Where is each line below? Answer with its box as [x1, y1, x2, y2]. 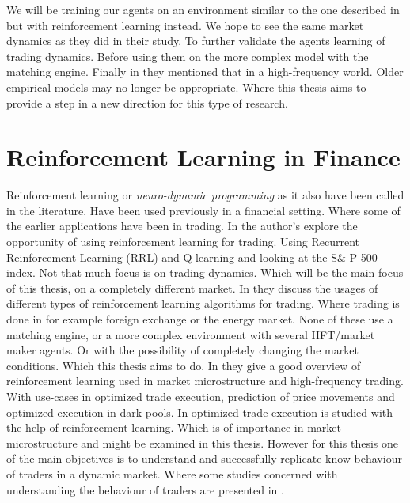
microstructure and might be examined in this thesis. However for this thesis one [6, 434, 398, 451]
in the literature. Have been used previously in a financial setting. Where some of [6, 202, 401, 218]
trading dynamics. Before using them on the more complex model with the [6, 47, 369, 64]
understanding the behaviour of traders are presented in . [6, 481, 284, 497]
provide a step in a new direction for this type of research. [6, 94, 288, 111]
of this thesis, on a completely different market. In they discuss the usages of [6, 279, 378, 296]
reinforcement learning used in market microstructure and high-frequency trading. [6, 373, 404, 389]
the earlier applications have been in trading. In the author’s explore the [6, 217, 358, 234]
